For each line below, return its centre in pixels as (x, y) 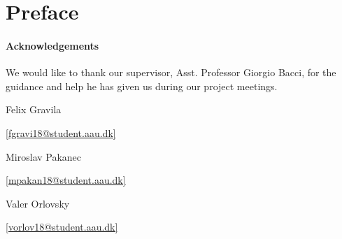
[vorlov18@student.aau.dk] (62, 227)
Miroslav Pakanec (44, 156)
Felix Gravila (34, 109)
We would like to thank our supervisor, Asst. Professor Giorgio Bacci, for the (171, 72)
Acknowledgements (52, 45)
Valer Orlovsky (38, 203)
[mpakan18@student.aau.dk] (66, 180)
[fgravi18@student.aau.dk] (61, 132)
